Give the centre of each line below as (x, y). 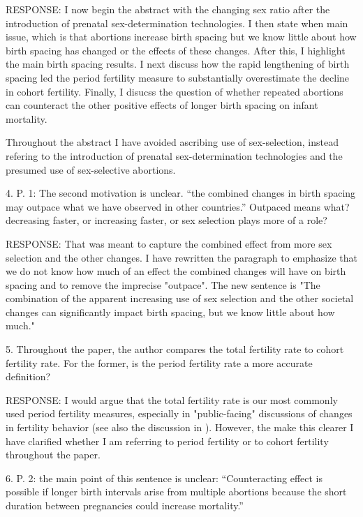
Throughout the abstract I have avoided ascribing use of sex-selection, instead (172, 142)
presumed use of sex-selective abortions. (91, 169)
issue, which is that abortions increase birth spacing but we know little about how (181, 37)
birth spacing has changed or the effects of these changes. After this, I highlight (176, 50)
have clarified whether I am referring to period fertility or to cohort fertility (167, 441)
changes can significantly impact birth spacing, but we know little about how (170, 312)
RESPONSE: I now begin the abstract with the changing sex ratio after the (168, 9)
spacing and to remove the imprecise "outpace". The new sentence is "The (163, 284)
